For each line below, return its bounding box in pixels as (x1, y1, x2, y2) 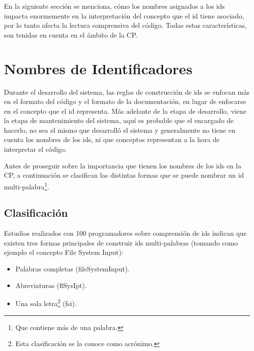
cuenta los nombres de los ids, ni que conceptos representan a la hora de (4, 134, 220, 145)
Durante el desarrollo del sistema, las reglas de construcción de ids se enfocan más (4, 86, 250, 97)
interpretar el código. (4, 144, 67, 154)
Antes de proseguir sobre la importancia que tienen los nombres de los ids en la (4, 160, 241, 170)
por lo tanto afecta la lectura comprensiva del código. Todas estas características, (4, 20, 247, 30)
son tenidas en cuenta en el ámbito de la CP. (4, 29, 138, 40)
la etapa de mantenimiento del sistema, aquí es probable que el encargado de (4, 115, 234, 125)
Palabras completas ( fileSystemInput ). (15, 264, 130, 274)
